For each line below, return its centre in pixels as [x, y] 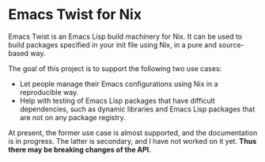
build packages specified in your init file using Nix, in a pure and [113, 44]
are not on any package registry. [73, 117]
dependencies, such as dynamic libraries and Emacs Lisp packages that [137, 109]
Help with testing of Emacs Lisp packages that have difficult [117, 100]
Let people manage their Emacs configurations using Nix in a [119, 84]
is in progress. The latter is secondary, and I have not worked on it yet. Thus [132, 141]
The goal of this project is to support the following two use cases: [115, 68]
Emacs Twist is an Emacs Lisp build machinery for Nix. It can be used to [125, 36]
